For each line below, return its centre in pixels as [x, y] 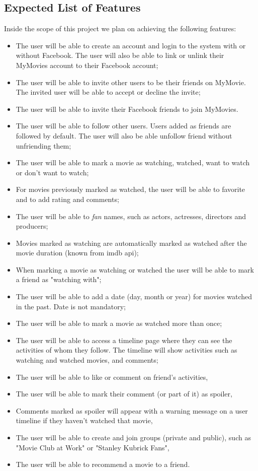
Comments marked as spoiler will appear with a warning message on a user [132, 410]
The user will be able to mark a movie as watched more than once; [119, 323]
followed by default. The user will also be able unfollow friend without [124, 135]
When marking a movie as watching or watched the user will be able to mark [135, 269]
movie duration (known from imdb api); [77, 253]
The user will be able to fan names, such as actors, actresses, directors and [131, 216]
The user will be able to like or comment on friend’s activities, [112, 377]
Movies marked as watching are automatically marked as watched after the [131, 243]
